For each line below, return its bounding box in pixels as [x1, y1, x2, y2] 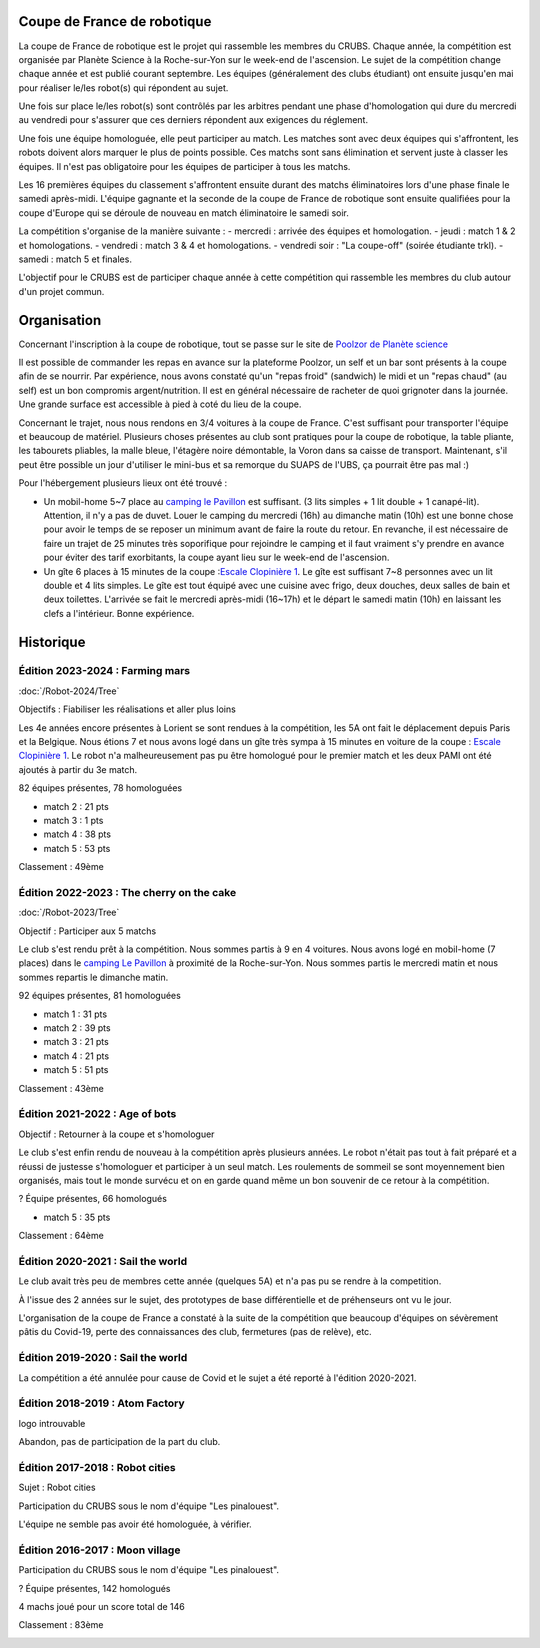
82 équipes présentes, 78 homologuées [18, 782, 183, 794]
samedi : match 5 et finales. [18, 253, 132, 265]
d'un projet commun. [18, 285, 105, 297]
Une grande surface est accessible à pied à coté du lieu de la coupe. [18, 398, 302, 410]
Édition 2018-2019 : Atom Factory [18, 1396, 185, 1410]
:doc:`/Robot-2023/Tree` [18, 906, 120, 919]
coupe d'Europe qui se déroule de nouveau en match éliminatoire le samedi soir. [18, 206, 350, 219]
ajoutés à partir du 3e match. [18, 763, 138, 775]
